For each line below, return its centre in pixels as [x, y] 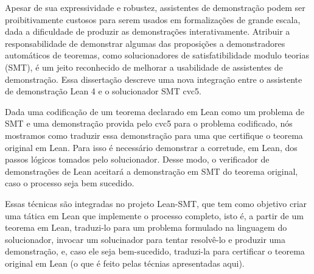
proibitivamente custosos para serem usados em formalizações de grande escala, [153, 19]
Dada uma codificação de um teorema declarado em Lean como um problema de [155, 111]
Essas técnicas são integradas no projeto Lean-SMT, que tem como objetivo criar [156, 203]
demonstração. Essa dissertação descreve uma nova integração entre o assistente [154, 79]
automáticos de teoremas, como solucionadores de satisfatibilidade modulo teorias [157, 55]
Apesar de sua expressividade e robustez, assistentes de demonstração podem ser [155, 7]
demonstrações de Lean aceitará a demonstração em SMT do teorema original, [152, 171]
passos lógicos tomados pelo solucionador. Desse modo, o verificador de [137, 159]
